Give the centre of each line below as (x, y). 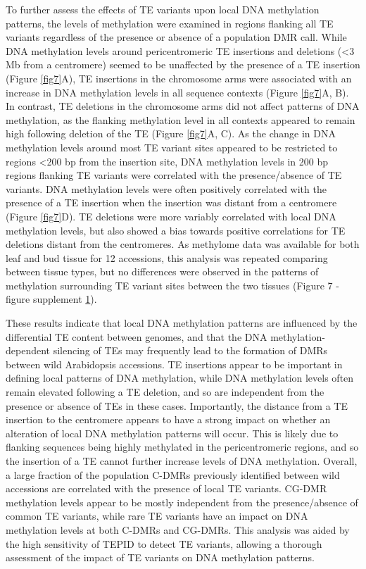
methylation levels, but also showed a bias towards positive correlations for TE (176, 230)
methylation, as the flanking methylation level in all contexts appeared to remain (181, 119)
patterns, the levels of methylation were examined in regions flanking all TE (170, 23)
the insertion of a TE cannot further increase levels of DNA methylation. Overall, (182, 461)
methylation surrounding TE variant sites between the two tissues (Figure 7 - (172, 285)
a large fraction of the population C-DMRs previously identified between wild (173, 474)
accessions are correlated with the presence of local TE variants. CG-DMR (166, 488)
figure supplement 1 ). (51, 299)
